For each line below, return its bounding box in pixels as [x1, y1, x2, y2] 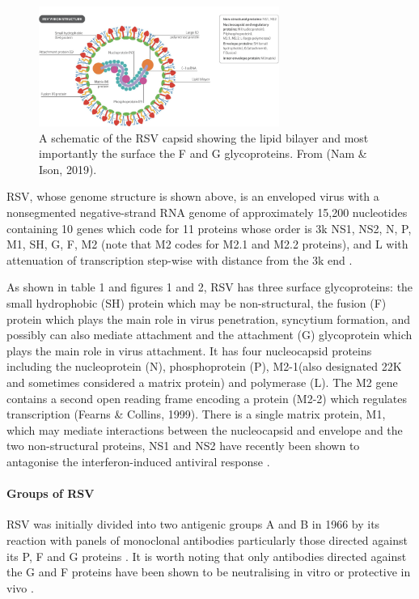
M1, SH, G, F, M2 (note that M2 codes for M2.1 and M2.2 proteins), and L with [6, 236, 408, 253]
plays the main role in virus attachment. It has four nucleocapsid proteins [6, 342, 372, 359]
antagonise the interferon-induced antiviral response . [6, 452, 270, 469]
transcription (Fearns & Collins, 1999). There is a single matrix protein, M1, [6, 406, 386, 423]
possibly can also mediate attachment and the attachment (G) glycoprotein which [6, 326, 413, 343]
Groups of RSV [6, 485, 95, 502]
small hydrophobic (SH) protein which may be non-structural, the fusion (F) [6, 295, 387, 311]
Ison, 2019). [39, 160, 97, 177]
